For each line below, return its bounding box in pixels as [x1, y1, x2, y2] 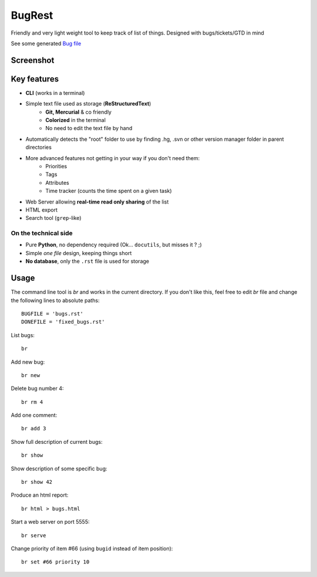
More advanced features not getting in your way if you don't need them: [25, 154, 200, 161]
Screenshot [11, 55, 55, 65]
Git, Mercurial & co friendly [45, 108, 112, 116]
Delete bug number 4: [11, 385, 64, 392]
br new [21, 372, 41, 378]
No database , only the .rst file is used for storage [25, 258, 150, 265]
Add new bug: [11, 358, 45, 365]
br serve [21, 532, 46, 539]
